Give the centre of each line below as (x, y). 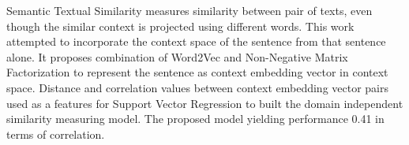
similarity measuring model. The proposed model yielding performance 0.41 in (195, 119)
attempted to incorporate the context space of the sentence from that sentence (196, 41)
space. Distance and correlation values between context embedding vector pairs (198, 87)
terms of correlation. (56, 134)
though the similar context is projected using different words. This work (180, 26)
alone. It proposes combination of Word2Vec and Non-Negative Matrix (177, 56)
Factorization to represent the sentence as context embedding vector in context (197, 72)
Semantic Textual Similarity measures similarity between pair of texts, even (189, 10)
